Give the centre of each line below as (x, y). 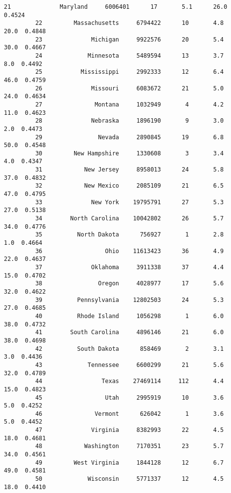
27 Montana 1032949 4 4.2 (130, 104)
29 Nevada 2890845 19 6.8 (130, 137)
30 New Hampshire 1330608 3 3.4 (130, 153)
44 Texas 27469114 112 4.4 (130, 381)
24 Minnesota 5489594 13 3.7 (130, 55)
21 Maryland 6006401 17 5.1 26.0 (116, 7)
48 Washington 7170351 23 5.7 (130, 446)
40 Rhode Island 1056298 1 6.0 (130, 316)
